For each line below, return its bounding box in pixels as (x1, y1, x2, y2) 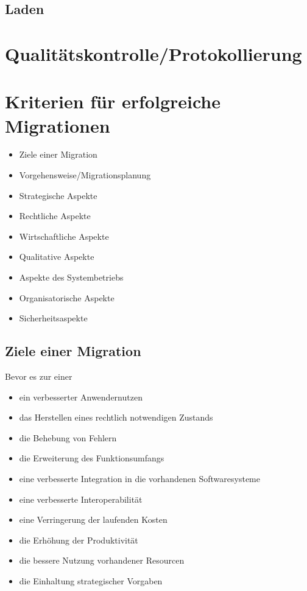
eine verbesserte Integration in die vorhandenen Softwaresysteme (19, 472, 261, 484)
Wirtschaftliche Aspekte (19, 229, 109, 242)
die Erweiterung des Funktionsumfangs (19, 452, 164, 464)
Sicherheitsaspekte (19, 312, 88, 324)
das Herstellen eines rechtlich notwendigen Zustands (19, 411, 213, 424)
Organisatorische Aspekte (19, 291, 115, 304)
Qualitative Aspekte (19, 250, 94, 263)
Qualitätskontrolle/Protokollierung (5, 41, 302, 66)
